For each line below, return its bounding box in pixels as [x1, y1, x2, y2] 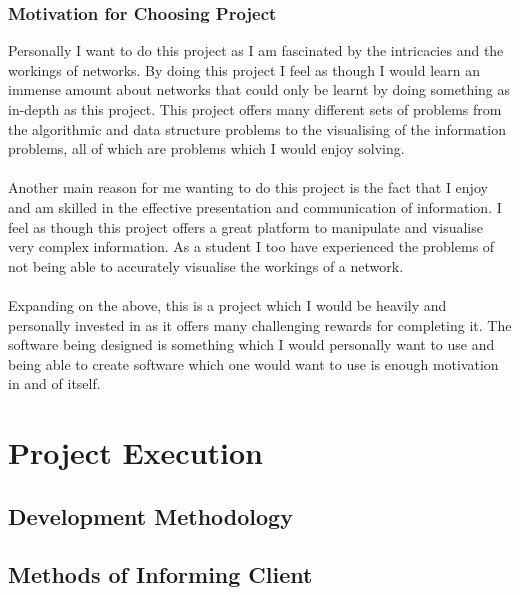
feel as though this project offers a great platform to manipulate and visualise [8, 216, 483, 237]
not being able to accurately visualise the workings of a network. [8, 255, 404, 276]
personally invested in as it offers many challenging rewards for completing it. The [8, 314, 512, 335]
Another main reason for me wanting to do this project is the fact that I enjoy [8, 177, 488, 198]
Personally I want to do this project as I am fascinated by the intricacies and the [8, 40, 504, 61]
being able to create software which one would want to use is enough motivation [8, 353, 499, 374]
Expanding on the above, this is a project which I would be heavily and [8, 294, 447, 315]
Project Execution [8, 432, 263, 473]
